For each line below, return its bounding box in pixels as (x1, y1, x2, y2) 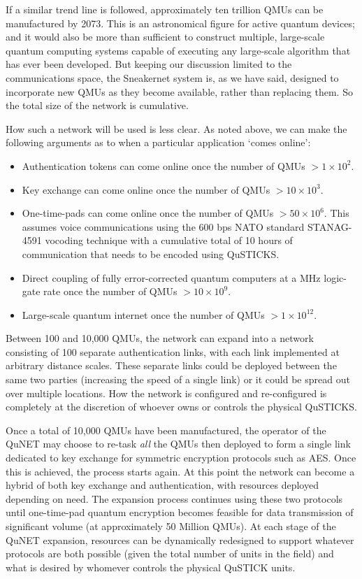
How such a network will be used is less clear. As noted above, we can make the (6, 121, 347, 136)
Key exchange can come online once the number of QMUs (22, 182, 270, 196)
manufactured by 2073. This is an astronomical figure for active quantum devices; (6, 15, 355, 30)
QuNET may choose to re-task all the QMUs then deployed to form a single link (6, 436, 351, 451)
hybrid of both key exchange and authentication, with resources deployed (6, 478, 319, 492)
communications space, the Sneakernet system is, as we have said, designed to (6, 70, 339, 85)
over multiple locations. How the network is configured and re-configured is (6, 385, 327, 400)
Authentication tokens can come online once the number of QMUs (22, 158, 305, 173)
